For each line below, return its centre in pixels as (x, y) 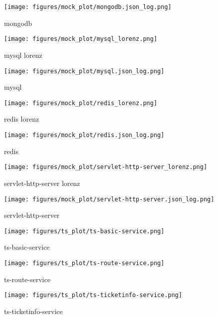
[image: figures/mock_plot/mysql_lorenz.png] (81, 39)
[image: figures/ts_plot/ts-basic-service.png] (84, 231)
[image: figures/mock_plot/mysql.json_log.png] (84, 71)
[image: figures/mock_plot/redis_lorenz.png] (81, 103)
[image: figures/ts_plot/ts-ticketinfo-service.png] (93, 295)
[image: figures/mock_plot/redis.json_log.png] (84, 135)
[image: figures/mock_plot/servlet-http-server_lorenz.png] (106, 167)
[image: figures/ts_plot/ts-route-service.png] (84, 263)
